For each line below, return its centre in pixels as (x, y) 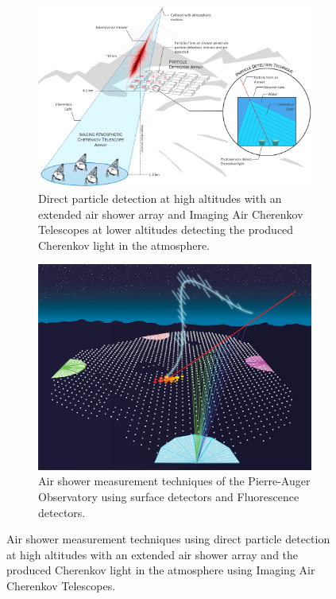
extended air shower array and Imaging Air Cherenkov (171, 214)
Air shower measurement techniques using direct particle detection (168, 539)
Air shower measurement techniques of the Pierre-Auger (174, 481)
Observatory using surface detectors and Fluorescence (169, 496)
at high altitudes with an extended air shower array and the (153, 554)
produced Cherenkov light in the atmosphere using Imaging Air (161, 570)
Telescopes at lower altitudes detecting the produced (166, 229)
